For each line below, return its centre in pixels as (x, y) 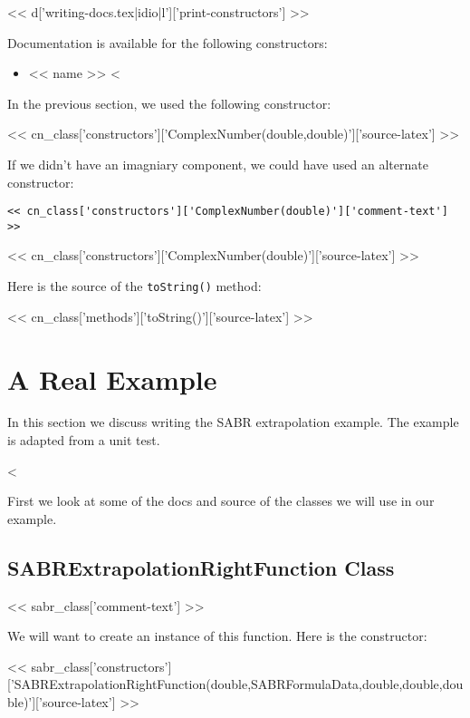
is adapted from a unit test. (84, 440)
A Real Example (112, 378)
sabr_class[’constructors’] (101, 666)
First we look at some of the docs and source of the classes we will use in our (221, 501)
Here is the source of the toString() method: (134, 286)
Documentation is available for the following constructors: (168, 42)
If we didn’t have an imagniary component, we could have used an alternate (218, 164)
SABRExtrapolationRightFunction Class (201, 567)
